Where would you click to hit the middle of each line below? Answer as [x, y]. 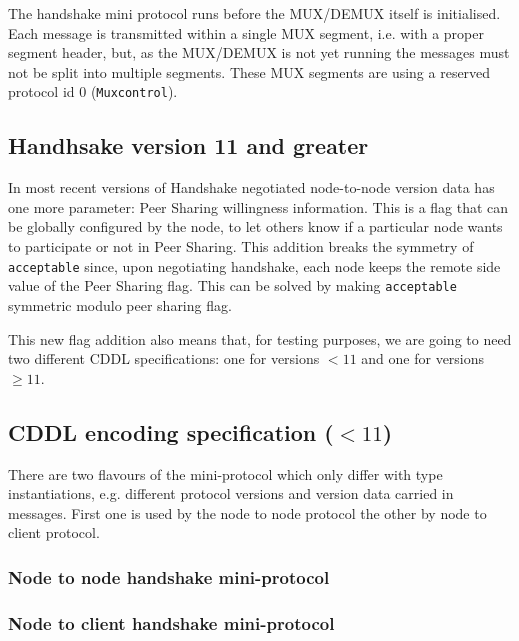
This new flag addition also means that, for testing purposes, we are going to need [260, 338]
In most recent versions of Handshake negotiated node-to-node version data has [251, 187]
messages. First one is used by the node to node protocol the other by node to [247, 512]
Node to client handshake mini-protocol [171, 622]
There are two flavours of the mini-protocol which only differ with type [225, 473]
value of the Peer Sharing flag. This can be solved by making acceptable [232, 285]
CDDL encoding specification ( [171, 431]
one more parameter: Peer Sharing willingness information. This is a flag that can [258, 206]
